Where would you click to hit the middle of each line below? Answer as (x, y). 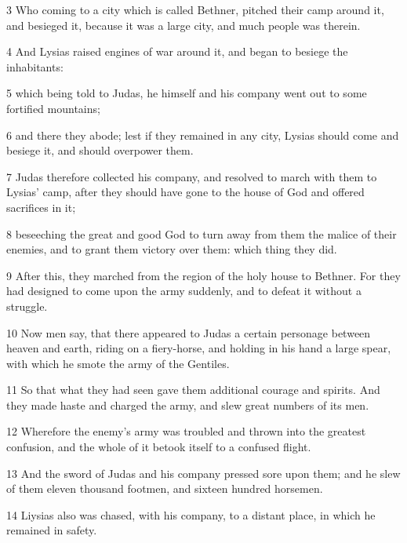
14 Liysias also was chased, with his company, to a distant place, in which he (191, 514)
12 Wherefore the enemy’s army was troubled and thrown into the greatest (186, 431)
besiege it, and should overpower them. (100, 150)
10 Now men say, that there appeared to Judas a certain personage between (189, 332)
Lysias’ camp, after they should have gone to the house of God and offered (185, 192)
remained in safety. (52, 530)
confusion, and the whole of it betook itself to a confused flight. (159, 447)
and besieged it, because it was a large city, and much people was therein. (184, 25)
